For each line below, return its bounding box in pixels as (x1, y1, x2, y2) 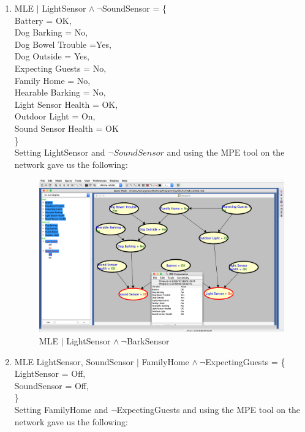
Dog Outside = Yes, (14, 50, 89, 63)
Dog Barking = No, (14, 26, 88, 39)
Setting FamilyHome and (14, 403, 108, 415)
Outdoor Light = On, (14, 110, 96, 123)
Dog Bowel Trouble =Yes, (14, 37, 111, 50)
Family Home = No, (14, 74, 91, 86)
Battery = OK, (14, 13, 72, 26)
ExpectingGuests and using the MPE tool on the (116, 403, 301, 415)
